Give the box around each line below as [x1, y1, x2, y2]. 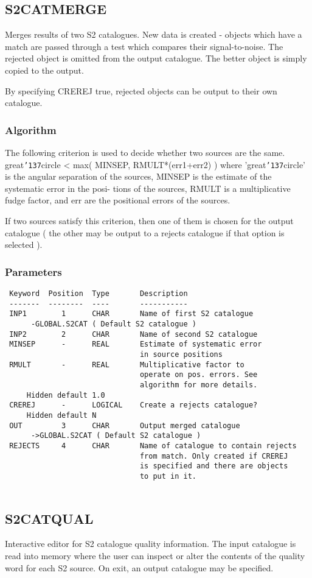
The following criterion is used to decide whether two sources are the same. [5, 146, 285, 158]
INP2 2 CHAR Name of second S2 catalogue [9, 330, 258, 339]
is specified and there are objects [139, 462, 288, 471]
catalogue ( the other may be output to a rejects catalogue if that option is [5, 226, 285, 239]
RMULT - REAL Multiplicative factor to [9, 360, 244, 369]
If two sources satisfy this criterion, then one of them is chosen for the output [5, 214, 294, 227]
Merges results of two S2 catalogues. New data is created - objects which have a [5, 28, 302, 41]
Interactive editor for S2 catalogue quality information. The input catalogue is [5, 537, 296, 550]
